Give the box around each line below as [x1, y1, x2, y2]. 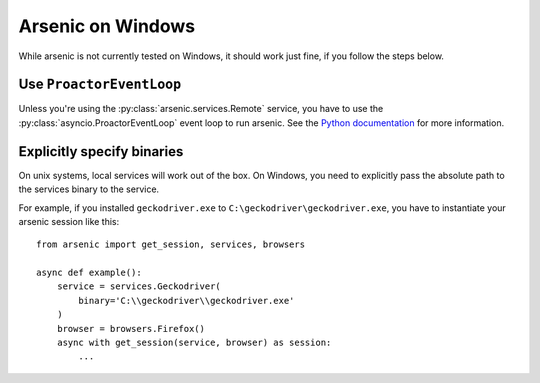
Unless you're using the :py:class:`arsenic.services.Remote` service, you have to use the [18, 103, 384, 115]
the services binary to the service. [18, 183, 160, 195]
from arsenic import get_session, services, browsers [36, 239, 305, 250]
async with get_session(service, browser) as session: [56, 337, 332, 349]
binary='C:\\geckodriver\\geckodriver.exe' [78, 295, 295, 306]
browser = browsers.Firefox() [56, 323, 205, 334]
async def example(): [36, 267, 142, 279]
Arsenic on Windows [18, 15, 196, 37]
